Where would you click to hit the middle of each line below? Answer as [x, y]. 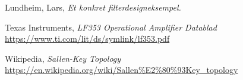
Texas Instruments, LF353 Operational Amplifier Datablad [111, 27]
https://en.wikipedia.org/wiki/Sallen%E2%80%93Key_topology [121, 70]
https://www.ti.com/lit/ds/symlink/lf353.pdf [87, 39]
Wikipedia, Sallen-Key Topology [63, 58]
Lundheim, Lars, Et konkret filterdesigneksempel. [93, 7]
